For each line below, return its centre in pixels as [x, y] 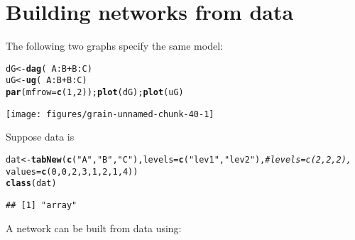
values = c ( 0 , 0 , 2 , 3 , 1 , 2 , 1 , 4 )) [72, 171]
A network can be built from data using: [94, 228]
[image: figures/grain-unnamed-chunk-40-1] [110, 114]
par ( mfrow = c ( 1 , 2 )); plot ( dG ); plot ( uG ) [95, 93]
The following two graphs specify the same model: [114, 46]
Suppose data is [40, 137]
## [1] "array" [42, 205]
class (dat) [31, 184]
